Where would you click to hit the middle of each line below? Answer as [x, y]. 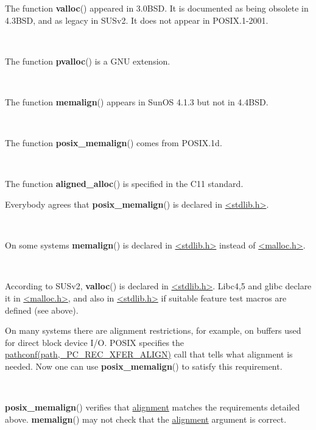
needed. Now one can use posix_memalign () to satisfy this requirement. [144, 366]
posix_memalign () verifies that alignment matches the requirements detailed [153, 407]
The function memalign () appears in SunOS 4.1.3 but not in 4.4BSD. [137, 101]
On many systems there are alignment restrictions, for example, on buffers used [153, 330]
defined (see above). [42, 310]
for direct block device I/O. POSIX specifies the [95, 342]
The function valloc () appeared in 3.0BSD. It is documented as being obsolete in [157, 8]
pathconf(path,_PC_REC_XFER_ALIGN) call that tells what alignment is [149, 354]
